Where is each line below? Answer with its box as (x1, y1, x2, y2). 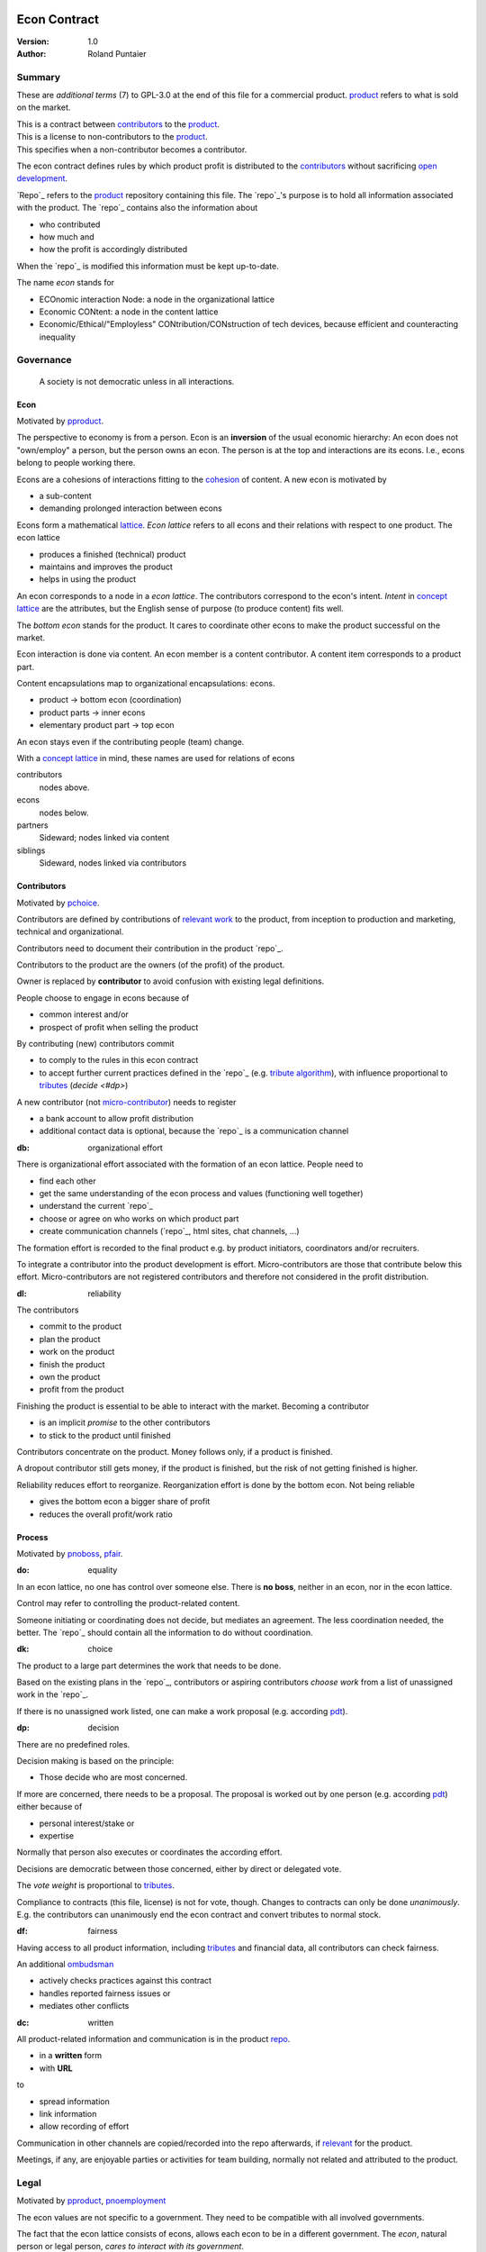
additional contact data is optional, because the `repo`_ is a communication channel (39, 1126, 349, 1137)
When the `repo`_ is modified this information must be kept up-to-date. (16, 260, 279, 271)
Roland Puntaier (87, 48, 148, 59)
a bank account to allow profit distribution (39, 1113, 193, 1123)
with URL (39, 2063, 74, 2074)
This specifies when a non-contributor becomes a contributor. (16, 144, 247, 155)
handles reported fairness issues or (39, 1987, 171, 1999)
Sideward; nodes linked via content (39, 832, 170, 843)
